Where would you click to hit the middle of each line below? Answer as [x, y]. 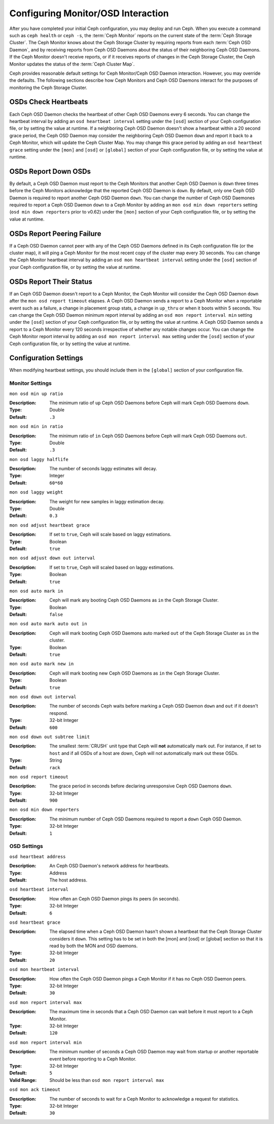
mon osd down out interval [43, 697]
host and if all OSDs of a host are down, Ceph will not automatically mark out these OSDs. [144, 753]
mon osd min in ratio [36, 427]
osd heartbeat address [38, 856]
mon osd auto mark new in [42, 664]
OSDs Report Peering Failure [55, 234]
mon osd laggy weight [36, 492]
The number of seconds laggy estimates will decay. [103, 469]
